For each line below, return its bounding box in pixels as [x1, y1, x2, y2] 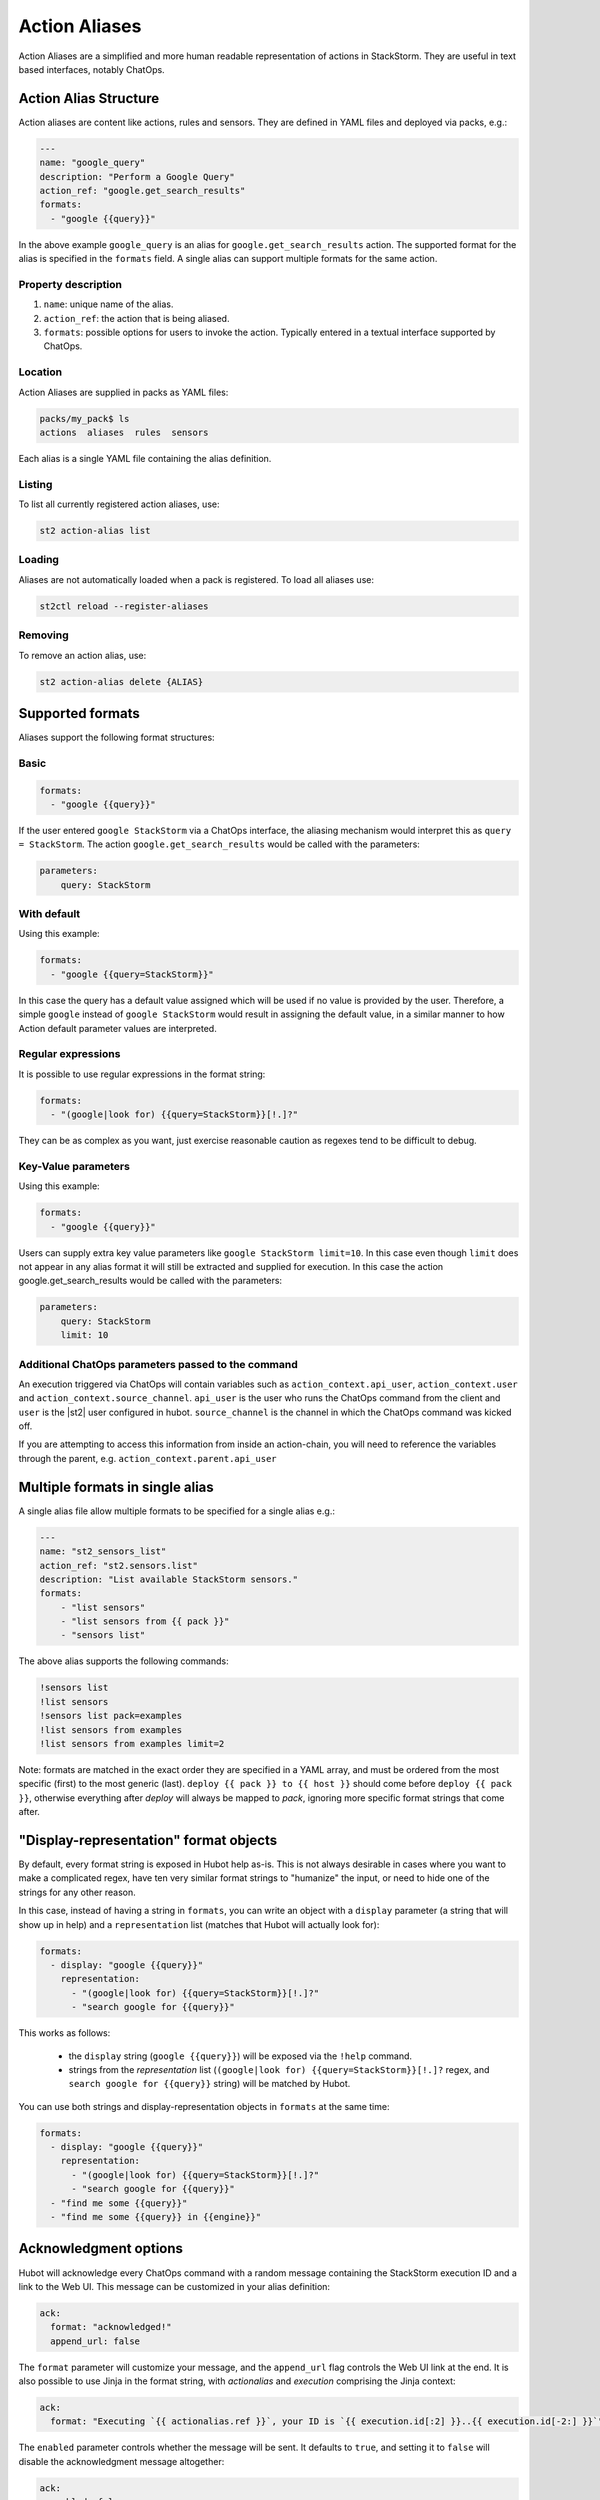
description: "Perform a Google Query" [39, 171, 235, 182]
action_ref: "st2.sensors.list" [39, 1560, 199, 1571]
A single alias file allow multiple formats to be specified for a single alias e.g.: [18, 1505, 335, 1517]
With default [18, 907, 81, 921]
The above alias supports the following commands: [18, 1655, 229, 1667]
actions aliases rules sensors [39, 426, 209, 438]
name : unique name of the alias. [43, 298, 174, 310]
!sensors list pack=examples [39, 1710, 183, 1722]
